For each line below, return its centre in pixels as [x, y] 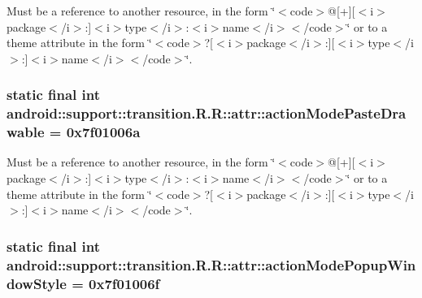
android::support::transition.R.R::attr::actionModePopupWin [211, 264]
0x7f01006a [103, 132]
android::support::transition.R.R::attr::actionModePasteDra [207, 113]
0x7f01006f [124, 283]
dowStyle [37, 283]
